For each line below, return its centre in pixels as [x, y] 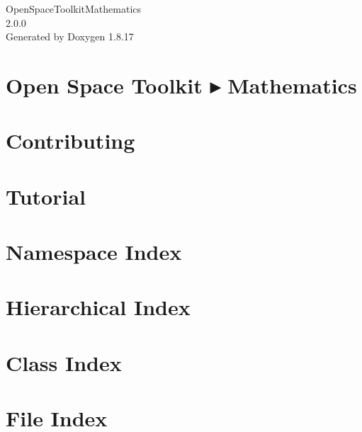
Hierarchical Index [98, 307]
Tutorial [46, 196]
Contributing [70, 141]
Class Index [64, 362]
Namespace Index [94, 252]
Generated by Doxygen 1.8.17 [70, 36]
